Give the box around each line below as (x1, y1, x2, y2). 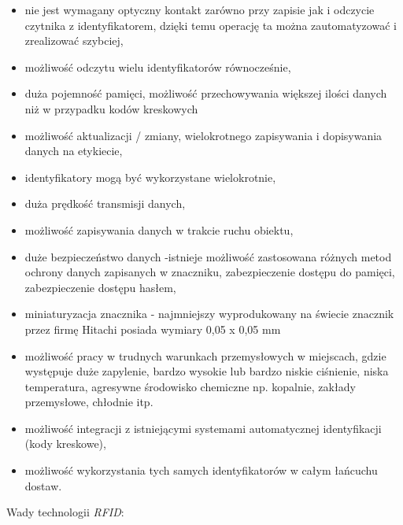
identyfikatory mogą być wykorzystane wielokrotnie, (24, 168, 276, 185)
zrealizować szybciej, (24, 32, 124, 49)
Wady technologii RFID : (6, 504, 124, 520)
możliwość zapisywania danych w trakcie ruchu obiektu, (24, 221, 294, 238)
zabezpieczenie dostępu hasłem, (24, 279, 176, 295)
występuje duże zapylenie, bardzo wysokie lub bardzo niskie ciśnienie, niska (24, 363, 389, 379)
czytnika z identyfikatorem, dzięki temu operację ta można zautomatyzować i (24, 17, 397, 33)
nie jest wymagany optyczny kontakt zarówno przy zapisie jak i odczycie (24, 2, 375, 17)
